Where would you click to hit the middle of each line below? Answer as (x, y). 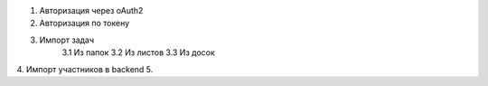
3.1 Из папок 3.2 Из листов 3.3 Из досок (139, 53)
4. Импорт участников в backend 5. (85, 69)
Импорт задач (67, 40)
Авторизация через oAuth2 (91, 10)
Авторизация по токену (84, 24)
